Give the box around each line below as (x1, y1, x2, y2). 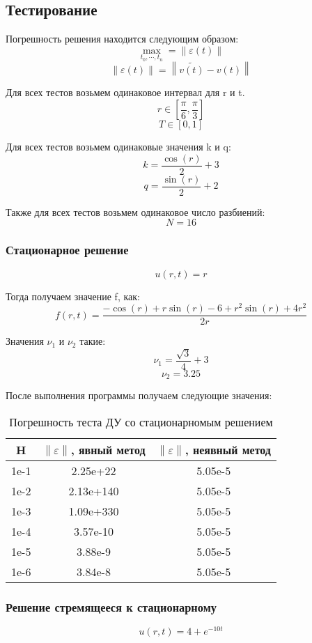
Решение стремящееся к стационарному (6, 598, 217, 615)
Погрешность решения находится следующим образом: (6, 31, 239, 46)
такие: (79, 334, 106, 348)
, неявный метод (185, 441, 271, 458)
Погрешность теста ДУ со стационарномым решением (9, 413, 273, 430)
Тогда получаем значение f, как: (6, 288, 140, 303)
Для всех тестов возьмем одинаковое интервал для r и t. (6, 85, 245, 100)
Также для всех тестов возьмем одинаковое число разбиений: (6, 204, 265, 219)
